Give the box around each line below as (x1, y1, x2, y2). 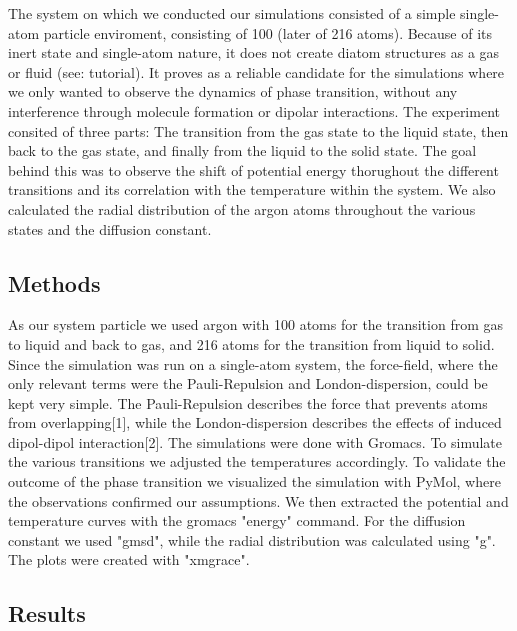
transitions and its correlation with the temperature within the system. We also (8, 179, 496, 200)
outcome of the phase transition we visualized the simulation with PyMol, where (8, 471, 501, 492)
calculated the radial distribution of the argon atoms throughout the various (8, 198, 476, 219)
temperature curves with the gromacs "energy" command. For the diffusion (8, 510, 466, 531)
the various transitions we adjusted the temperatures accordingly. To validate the (8, 451, 506, 472)
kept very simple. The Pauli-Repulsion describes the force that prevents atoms (8, 392, 488, 413)
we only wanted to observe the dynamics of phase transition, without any (8, 81, 458, 102)
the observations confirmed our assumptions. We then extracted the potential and (8, 490, 509, 511)
